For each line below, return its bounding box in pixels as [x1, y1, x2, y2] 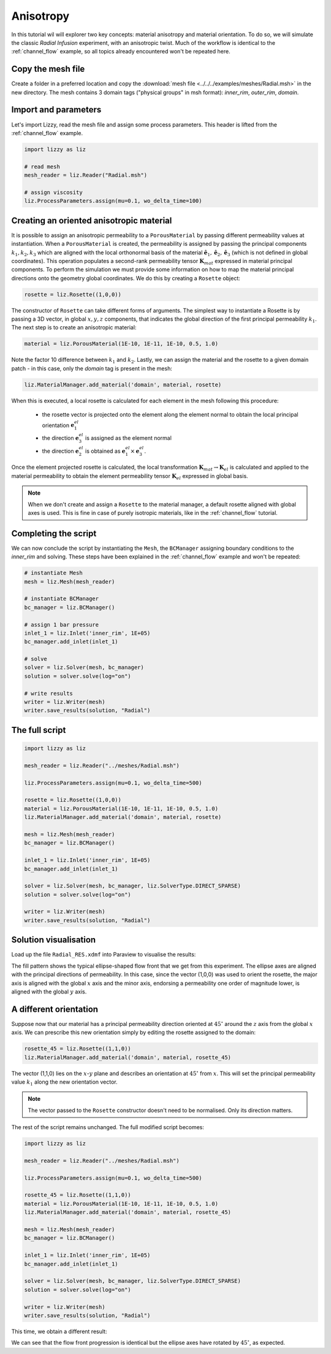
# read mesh [24, 163, 61, 170]
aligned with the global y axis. [11, 988, 87, 995]
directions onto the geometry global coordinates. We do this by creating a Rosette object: [11, 274, 240, 282]
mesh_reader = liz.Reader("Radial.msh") [24, 172, 147, 179]
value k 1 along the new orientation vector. [11, 1078, 118, 1087]
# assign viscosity [24, 189, 83, 196]
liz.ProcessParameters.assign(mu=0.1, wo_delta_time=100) [24, 197, 202, 205]
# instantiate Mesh [24, 569, 83, 577]
